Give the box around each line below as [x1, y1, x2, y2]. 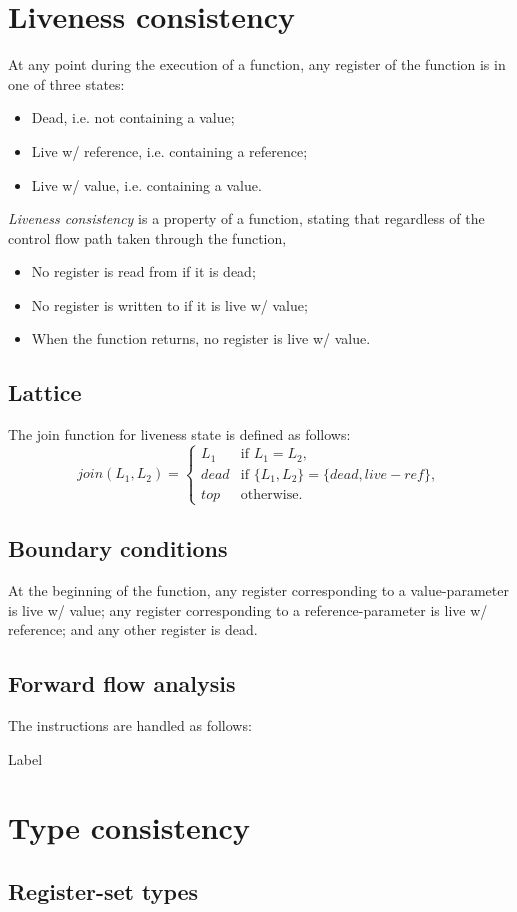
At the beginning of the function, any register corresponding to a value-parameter [8, 580, 509, 601]
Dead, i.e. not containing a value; [31, 107, 235, 128]
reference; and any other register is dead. [8, 619, 258, 640]
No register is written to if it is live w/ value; [31, 294, 308, 315]
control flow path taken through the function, [8, 227, 287, 248]
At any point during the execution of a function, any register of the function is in [8, 54, 506, 75]
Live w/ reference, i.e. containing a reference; [31, 140, 308, 161]
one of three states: [8, 73, 125, 94]
